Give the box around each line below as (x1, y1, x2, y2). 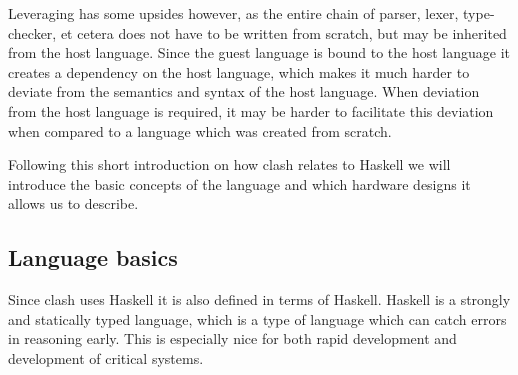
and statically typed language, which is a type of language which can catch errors (8, 308, 507, 329)
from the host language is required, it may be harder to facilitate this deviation (8, 100, 494, 121)
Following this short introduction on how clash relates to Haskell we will (8, 154, 451, 175)
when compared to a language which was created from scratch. (8, 120, 392, 141)
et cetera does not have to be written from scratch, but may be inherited (60, 22, 507, 43)
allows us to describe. (8, 193, 139, 214)
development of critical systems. (8, 347, 204, 368)
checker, (8, 22, 57, 43)
